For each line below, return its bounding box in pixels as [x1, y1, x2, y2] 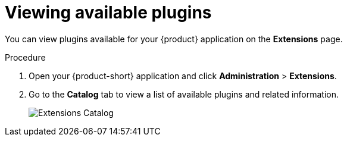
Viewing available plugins [5, 2, 212, 23]
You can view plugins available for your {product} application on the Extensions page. [5, 33, 343, 44]
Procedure [5, 52, 46, 62]
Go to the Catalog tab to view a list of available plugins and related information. [29, 89, 339, 99]
